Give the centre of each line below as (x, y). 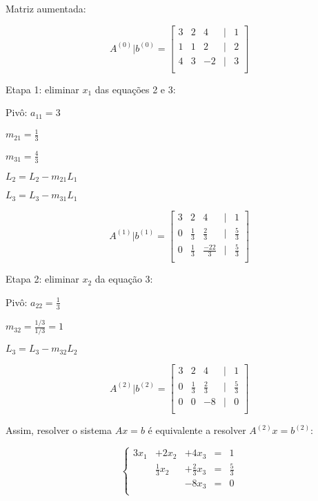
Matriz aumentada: (46, 8)
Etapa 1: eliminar (42, 89)
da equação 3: (124, 279)
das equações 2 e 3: (135, 89)
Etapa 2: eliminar (42, 279)
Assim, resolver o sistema (59, 430)
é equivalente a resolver (197, 430)
